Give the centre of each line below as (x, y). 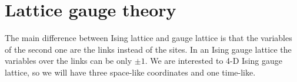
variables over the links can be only (69, 61)
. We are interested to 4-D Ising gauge (213, 61)
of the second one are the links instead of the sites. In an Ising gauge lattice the (148, 49)
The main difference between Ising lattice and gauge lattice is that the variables (148, 38)
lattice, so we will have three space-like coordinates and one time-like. (130, 72)
